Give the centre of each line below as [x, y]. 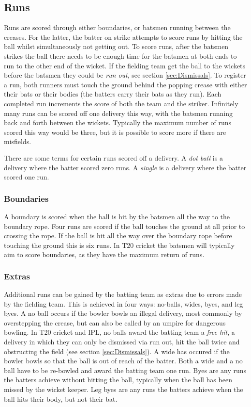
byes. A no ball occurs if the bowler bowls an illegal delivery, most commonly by [123, 313]
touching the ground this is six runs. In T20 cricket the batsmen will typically [119, 245]
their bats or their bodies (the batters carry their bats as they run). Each [113, 94]
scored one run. [27, 177]
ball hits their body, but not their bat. [61, 399]
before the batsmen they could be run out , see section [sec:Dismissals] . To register [125, 75]
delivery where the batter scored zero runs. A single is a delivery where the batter [125, 167]
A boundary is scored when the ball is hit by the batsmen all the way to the [117, 216]
